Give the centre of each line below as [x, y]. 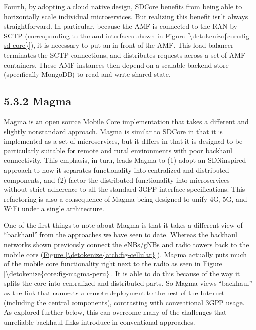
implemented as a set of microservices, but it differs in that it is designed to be [123, 141]
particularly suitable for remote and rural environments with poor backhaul [118, 150]
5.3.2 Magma [38, 101]
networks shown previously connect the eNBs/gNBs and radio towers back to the [127, 244]
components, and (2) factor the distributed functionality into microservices [117, 179]
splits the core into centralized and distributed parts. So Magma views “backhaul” [128, 283]
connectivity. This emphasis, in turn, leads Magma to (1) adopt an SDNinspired [125, 160]
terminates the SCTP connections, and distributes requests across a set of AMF [125, 55]
